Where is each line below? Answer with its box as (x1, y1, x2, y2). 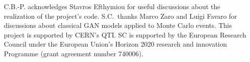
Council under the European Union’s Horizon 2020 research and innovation (4, 39, 227, 49)
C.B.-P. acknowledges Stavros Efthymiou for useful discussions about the (4, 1, 220, 11)
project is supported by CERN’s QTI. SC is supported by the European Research (4, 29, 247, 39)
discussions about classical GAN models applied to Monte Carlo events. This (4, 20, 232, 30)
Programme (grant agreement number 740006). (4, 48, 143, 58)
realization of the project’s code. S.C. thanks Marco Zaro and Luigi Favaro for (4, 11, 237, 21)
